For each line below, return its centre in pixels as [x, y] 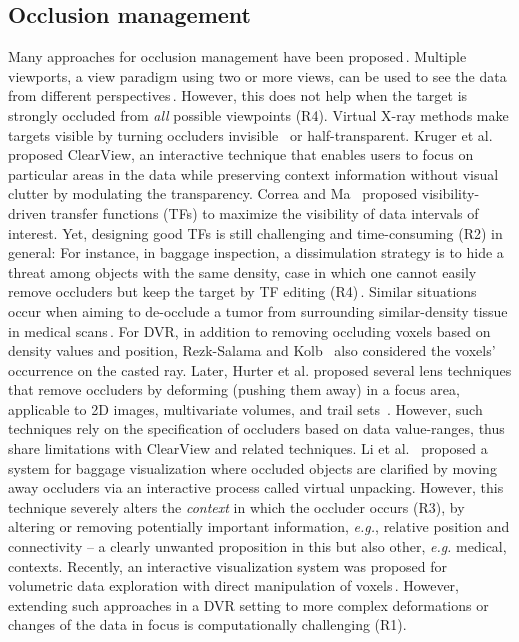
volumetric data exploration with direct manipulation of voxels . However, [233, 585]
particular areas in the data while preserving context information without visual [253, 173]
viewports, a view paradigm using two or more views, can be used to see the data [257, 75]
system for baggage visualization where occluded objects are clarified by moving [252, 467]
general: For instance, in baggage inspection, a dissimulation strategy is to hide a [256, 252]
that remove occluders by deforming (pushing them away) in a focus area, [234, 389]
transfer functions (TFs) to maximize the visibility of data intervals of [264, 212]
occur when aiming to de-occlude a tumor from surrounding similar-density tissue [258, 310]
